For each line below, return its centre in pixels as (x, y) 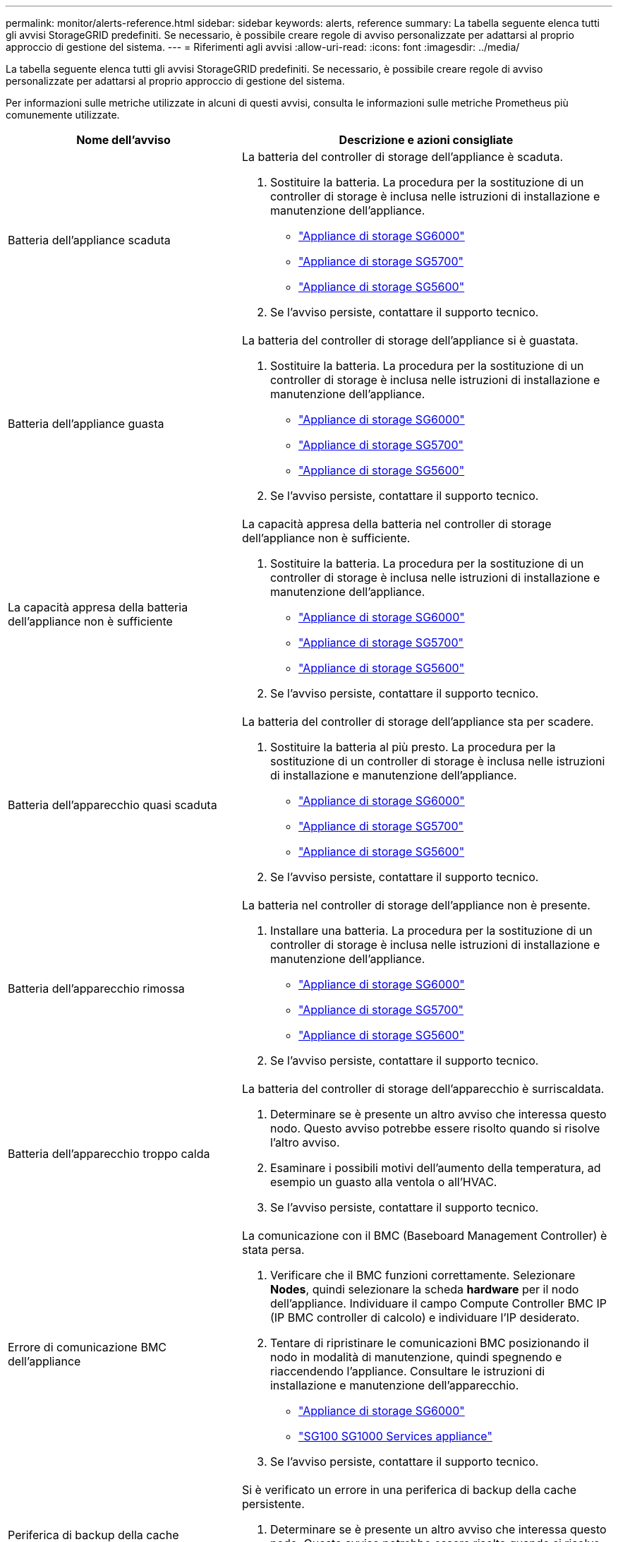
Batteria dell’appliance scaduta (89, 240)
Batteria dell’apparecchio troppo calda (109, 1154)
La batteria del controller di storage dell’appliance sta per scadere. (418, 722)
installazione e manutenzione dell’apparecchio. (394, 1385)
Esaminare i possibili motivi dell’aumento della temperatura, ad (435, 1168)
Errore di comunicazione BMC (87, 1347)
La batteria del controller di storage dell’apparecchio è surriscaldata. (423, 1089)
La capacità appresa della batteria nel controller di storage (396, 524)
